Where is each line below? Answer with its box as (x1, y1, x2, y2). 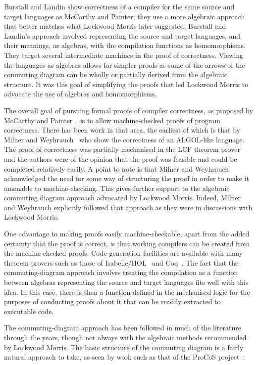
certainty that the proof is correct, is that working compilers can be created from (4, 238, 250, 248)
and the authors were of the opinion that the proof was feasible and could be (4, 153, 237, 164)
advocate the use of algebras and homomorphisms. (4, 89, 157, 99)
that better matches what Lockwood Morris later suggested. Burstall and (4, 21, 226, 31)
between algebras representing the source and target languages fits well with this (4, 277, 249, 287)
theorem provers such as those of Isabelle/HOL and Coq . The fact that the (4, 257, 239, 268)
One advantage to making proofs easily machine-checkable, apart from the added (4, 228, 250, 239)
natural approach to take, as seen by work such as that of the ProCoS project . (4, 352, 245, 362)
